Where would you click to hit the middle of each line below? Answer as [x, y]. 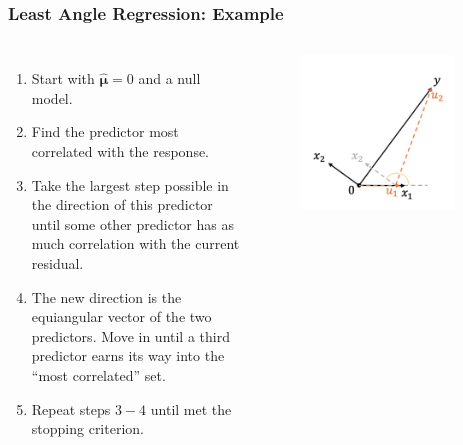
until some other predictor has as [132, 223]
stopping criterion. [87, 428]
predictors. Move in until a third [130, 335]
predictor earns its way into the [128, 355]
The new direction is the [106, 296]
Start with [63, 78]
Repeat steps [71, 408]
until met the [191, 408]
